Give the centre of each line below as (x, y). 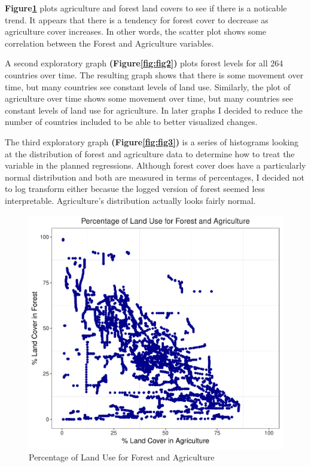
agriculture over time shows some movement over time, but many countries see (149, 98)
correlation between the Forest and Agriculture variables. (109, 43)
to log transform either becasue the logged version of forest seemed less (135, 189)
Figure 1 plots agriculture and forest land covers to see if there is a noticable (146, 8)
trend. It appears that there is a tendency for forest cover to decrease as (137, 19)
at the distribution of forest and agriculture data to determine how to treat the (150, 153)
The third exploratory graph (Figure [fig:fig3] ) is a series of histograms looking (152, 141)
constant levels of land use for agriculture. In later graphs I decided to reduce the (154, 110)
